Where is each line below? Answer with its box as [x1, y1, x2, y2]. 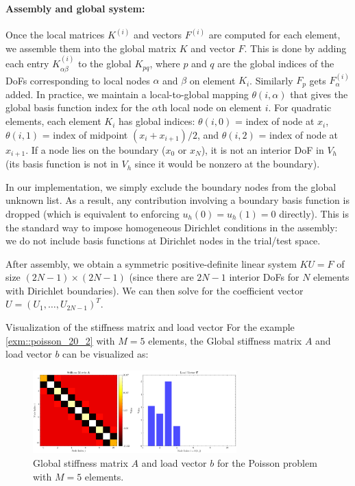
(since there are [129, 270, 194, 284]
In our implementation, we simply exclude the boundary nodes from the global [5, 179, 336, 194]
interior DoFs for [229, 270, 299, 284]
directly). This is [279, 206, 349, 220]
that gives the [290, 86, 348, 101]
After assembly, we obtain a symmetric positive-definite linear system [5, 256, 297, 270]
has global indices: [119, 114, 195, 128]
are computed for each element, [208, 27, 341, 42]
